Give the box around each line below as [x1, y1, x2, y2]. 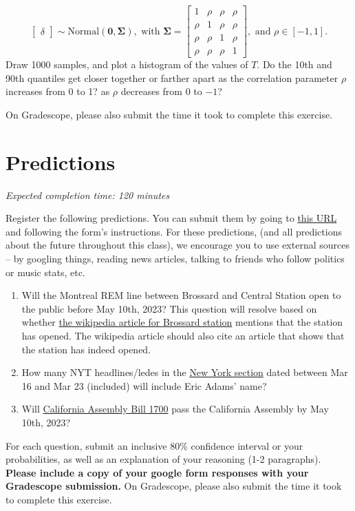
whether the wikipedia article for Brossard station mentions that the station [21, 315, 343, 329]
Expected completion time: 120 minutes [6, 187, 170, 202]
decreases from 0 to [120, 84, 202, 98]
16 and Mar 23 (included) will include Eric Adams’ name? [21, 378, 267, 393]
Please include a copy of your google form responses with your [6, 465, 309, 479]
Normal [67, 26, 100, 36]
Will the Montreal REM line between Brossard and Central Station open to [21, 288, 341, 302]
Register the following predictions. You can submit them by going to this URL [6, 211, 337, 225]
